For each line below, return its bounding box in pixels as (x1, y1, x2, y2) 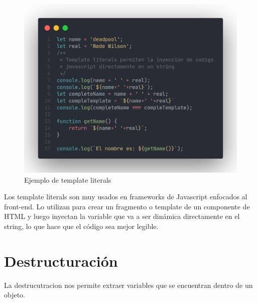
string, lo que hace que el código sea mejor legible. (4, 220, 159, 231)
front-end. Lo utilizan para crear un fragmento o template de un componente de (4, 201, 250, 211)
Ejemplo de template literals (24, 174, 111, 185)
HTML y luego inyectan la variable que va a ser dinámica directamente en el (4, 211, 240, 221)
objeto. (4, 289, 26, 300)
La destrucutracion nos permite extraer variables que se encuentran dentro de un (4, 279, 253, 290)
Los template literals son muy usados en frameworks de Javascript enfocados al (4, 191, 247, 202)
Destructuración (4, 250, 118, 271)
